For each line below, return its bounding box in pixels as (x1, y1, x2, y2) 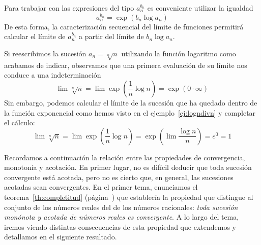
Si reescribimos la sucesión (4, 48, 86, 58)
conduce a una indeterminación (4, 69, 101, 80)
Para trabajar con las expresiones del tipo (4, 3, 134, 13)
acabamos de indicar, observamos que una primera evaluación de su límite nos (4, 59, 247, 70)
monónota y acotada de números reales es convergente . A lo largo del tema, (4, 212, 239, 222)
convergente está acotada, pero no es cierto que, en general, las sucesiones (4, 171, 234, 182)
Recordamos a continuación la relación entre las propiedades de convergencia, (4, 152, 245, 162)
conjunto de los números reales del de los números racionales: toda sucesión (4, 201, 238, 212)
